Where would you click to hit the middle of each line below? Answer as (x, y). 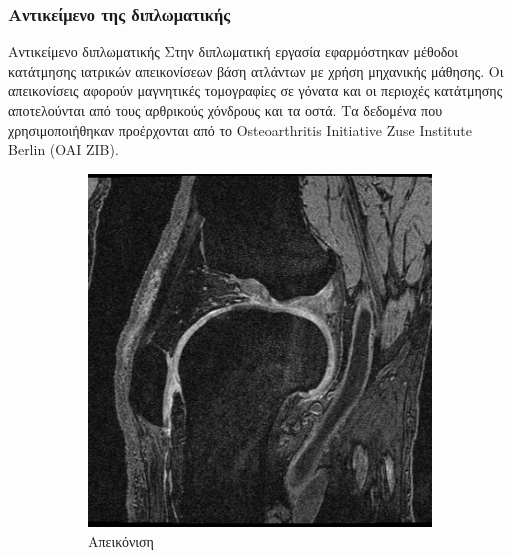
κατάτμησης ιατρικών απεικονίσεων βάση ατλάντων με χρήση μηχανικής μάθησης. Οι (256, 70)
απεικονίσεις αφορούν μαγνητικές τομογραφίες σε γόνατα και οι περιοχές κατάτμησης (255, 90)
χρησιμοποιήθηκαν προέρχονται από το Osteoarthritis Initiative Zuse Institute (240, 129)
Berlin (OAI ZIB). (63, 149)
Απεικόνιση (121, 540)
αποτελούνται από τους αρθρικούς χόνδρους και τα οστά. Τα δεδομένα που (225, 110)
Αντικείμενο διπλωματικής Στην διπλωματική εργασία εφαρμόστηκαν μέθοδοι (233, 51)
